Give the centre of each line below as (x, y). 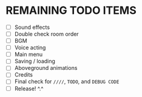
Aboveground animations (46, 68)
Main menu (29, 54)
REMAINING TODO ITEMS (71, 11)
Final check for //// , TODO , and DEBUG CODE (67, 81)
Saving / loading (35, 61)
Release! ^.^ (29, 89)
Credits (24, 75)
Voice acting (30, 48)
